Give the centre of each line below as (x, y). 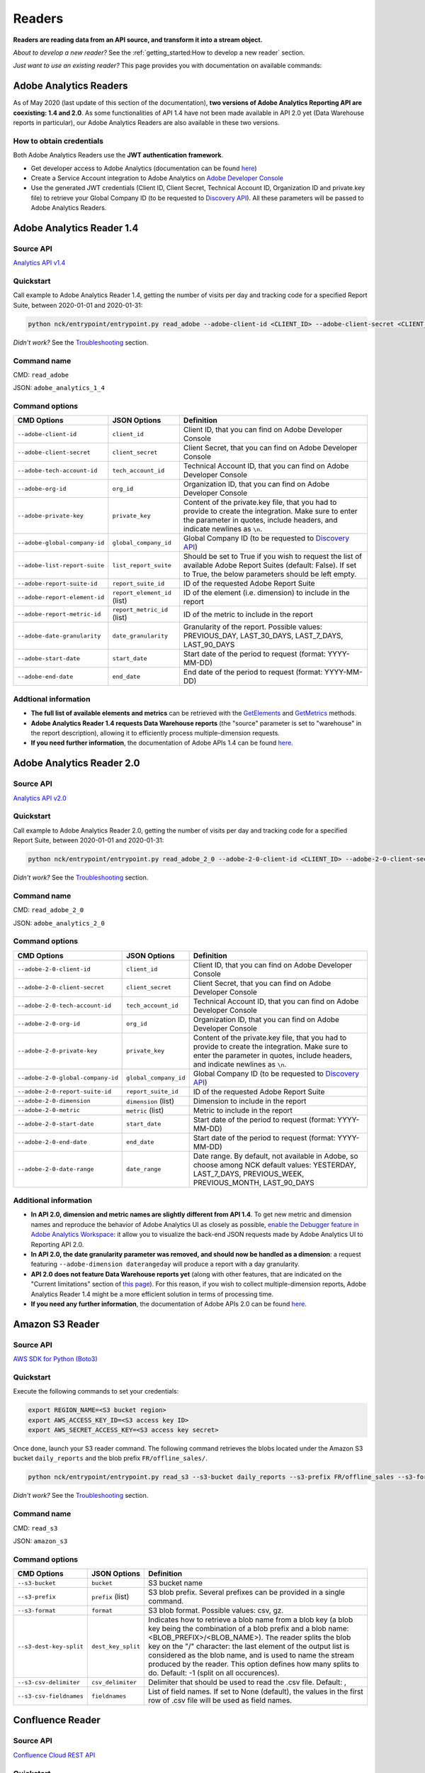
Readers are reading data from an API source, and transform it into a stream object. (138, 40)
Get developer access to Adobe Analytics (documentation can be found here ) (144, 168)
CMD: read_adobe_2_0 (49, 910)
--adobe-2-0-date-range (56, 1169)
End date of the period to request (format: (253, 672)
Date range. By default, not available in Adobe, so (276, 1156)
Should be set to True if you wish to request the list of (273, 557)
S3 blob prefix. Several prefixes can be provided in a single (246, 1592)
